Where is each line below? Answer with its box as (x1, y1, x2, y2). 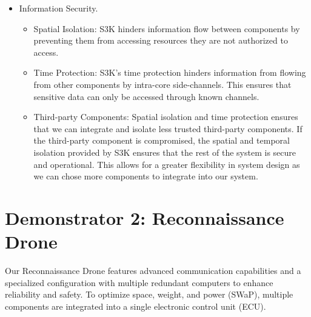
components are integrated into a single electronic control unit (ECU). (5, 299, 266, 312)
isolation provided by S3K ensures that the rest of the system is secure (33, 145, 296, 158)
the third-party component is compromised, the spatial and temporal (33, 134, 290, 147)
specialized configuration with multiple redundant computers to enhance (5, 276, 273, 289)
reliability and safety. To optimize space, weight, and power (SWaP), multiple (5, 288, 293, 301)
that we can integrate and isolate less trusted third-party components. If (33, 122, 303, 135)
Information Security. (19, 2, 98, 14)
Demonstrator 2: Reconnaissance (5, 205, 284, 230)
